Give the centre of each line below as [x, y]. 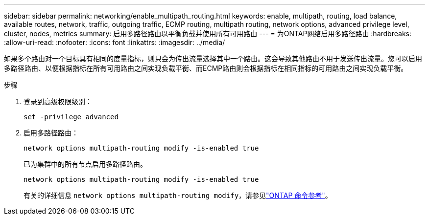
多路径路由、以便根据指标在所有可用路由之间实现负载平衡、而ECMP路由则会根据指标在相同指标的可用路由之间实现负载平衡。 [206, 68]
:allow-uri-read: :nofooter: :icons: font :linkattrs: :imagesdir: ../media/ [115, 42]
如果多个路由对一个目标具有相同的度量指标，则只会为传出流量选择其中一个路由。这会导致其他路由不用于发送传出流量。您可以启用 [213, 58]
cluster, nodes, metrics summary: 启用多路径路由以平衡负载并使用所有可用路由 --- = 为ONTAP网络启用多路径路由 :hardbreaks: [208, 33]
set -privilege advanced [71, 117]
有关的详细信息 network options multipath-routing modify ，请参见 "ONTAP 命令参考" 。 [178, 195]
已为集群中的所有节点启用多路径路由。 [85, 164]
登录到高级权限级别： [58, 101]
